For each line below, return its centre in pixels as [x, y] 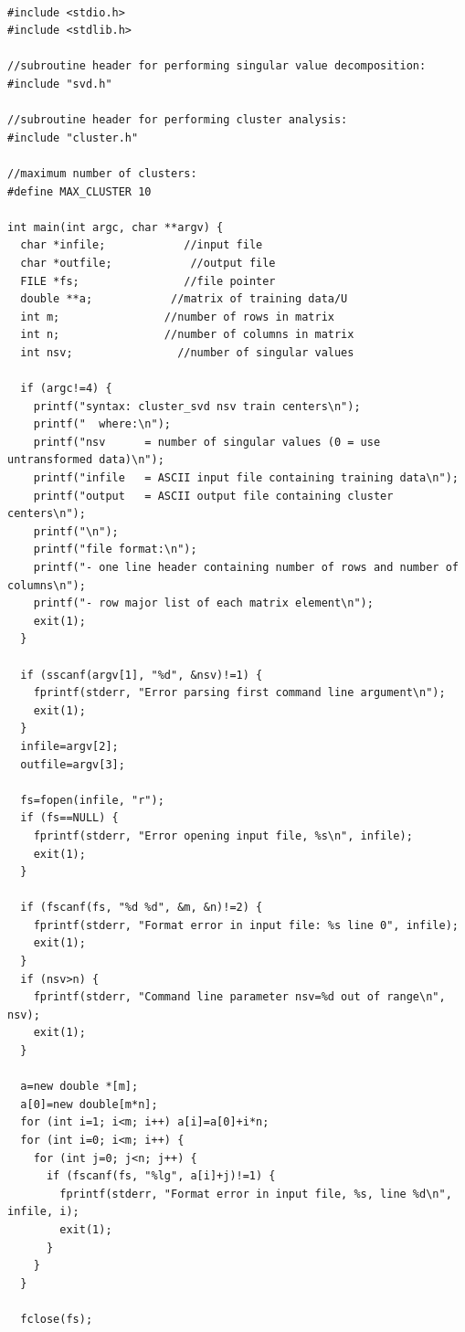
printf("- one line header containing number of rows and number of [246, 567]
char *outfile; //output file [148, 263]
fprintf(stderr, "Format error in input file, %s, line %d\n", [256, 1194]
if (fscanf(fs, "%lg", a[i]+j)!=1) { [161, 1176]
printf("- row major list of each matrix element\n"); [203, 603]
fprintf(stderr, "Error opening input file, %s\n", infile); [223, 835]
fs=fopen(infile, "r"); [92, 800]
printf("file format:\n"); [115, 550]
